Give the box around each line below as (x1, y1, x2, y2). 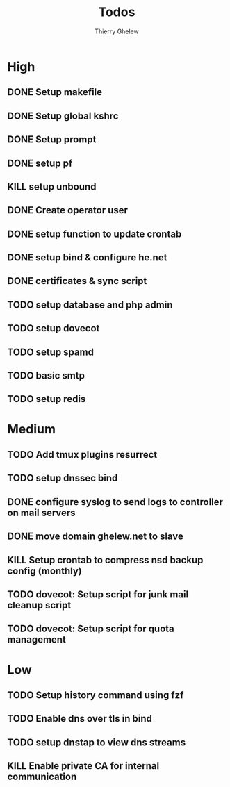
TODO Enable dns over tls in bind (7, 713, 153, 724)
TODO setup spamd (7, 346, 94, 358)
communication (7, 771, 77, 783)
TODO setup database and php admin (7, 299, 173, 310)
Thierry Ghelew (95, 27, 139, 35)
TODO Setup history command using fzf (7, 689, 184, 701)
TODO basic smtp (7, 370, 85, 382)
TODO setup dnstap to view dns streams (7, 736, 186, 748)
